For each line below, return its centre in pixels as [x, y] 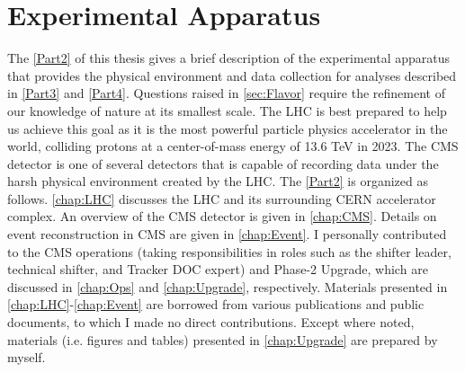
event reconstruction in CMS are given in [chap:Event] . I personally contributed [227, 234]
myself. [27, 357]
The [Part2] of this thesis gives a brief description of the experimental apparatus [229, 58]
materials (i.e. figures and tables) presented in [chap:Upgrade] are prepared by [223, 339]
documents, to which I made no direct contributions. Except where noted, [211, 322]
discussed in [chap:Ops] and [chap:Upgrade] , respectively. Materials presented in [228, 286]
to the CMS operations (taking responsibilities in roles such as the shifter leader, [229, 251]
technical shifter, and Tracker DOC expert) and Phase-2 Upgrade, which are [218, 269]
